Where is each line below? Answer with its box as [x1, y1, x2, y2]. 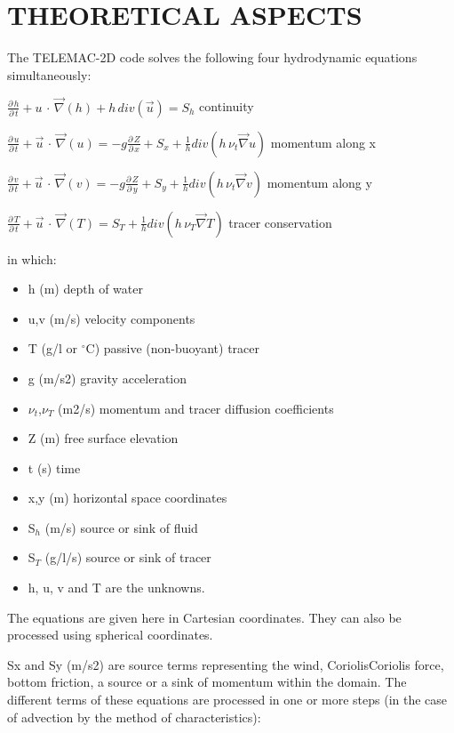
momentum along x [270, 133, 377, 151]
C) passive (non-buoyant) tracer [85, 339, 260, 358]
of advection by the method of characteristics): [7, 707, 261, 726]
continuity [199, 97, 254, 116]
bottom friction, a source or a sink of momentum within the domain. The [7, 673, 407, 691]
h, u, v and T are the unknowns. [28, 578, 205, 597]
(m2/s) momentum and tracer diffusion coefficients [58, 399, 334, 417]
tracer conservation [228, 213, 332, 231]
